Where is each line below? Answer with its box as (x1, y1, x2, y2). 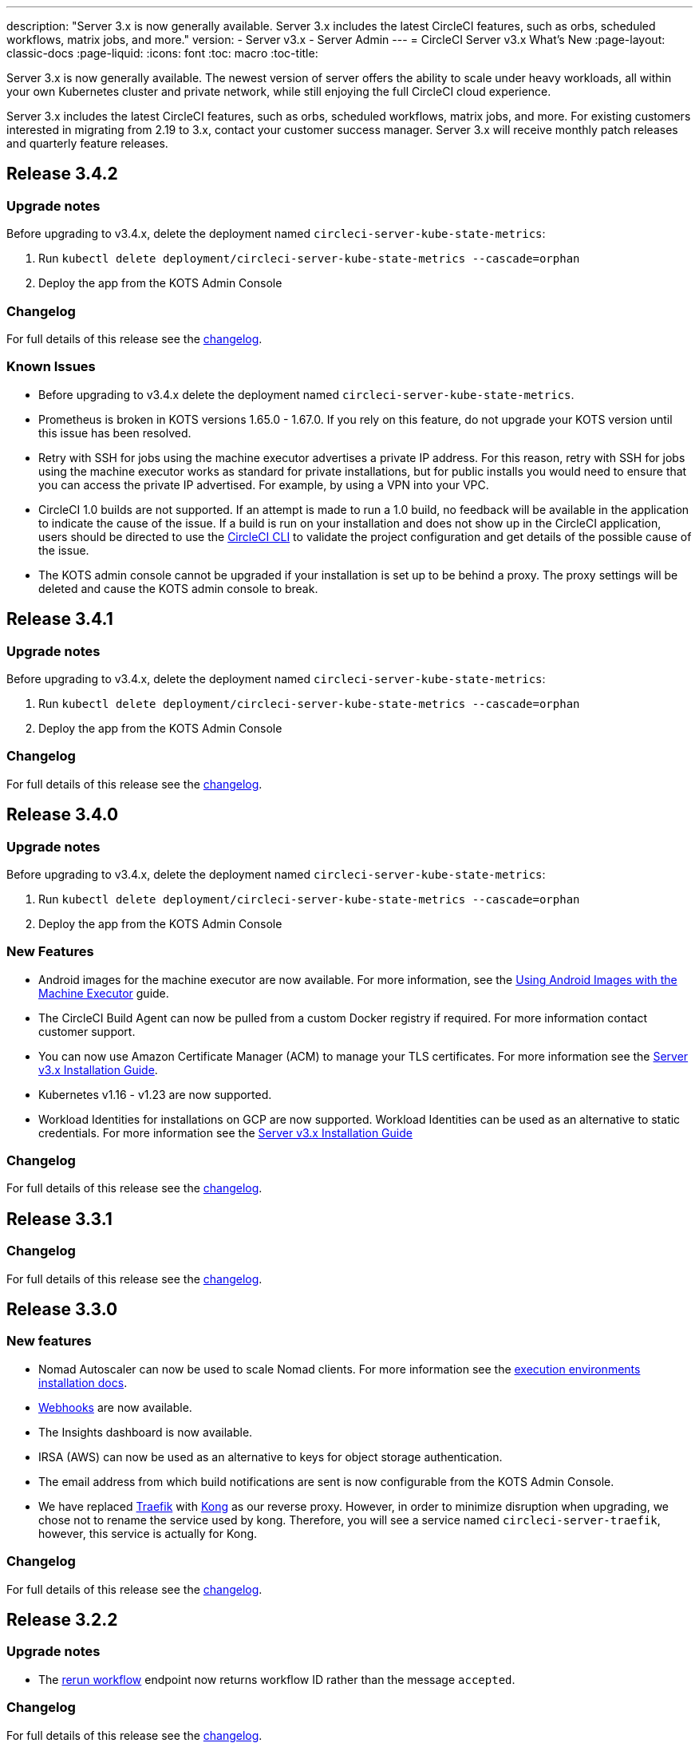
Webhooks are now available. (38, 1400, 192, 1414)
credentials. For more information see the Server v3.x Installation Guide (38, 1125, 413, 1140)
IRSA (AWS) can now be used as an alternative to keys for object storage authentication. (38, 1449, 503, 1464)
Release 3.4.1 (6, 609, 113, 630)
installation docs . (38, 1375, 128, 1389)
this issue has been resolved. (38, 425, 192, 440)
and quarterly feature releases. (6, 136, 168, 150)
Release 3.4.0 (6, 804, 119, 825)
